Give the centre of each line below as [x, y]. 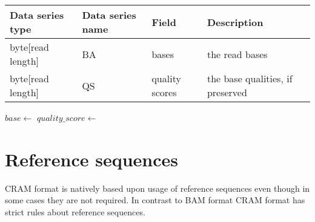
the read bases [237, 54]
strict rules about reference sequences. [75, 211]
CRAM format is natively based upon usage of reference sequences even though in [157, 188]
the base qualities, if [250, 78]
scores [164, 92]
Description [235, 22]
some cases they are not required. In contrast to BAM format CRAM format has [155, 200]
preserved [227, 92]
